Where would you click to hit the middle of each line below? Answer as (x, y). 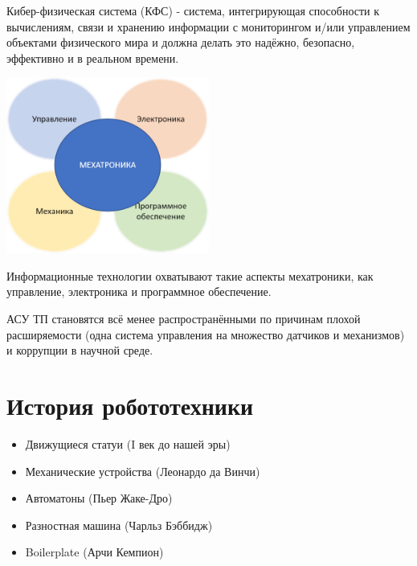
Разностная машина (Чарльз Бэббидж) (119, 525)
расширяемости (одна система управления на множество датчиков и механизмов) (206, 334)
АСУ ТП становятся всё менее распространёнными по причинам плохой (184, 319)
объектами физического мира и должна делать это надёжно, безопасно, (181, 42)
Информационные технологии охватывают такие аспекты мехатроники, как (190, 275)
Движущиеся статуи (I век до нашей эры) (128, 443)
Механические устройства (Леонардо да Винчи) (143, 471)
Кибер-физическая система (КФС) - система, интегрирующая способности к (193, 10)
